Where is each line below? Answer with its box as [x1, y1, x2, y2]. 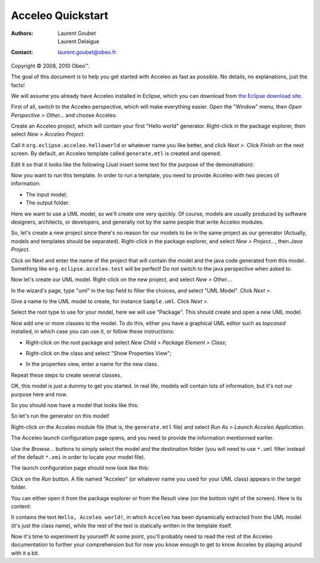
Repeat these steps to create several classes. [11, 371, 122, 378]
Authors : [11, 30, 34, 37]
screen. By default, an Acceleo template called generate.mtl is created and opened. [11, 150, 222, 157]
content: [11, 502, 32, 510]
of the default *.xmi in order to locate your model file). [11, 453, 145, 460]
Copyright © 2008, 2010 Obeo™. [11, 62, 90, 69]
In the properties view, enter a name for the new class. [25, 361, 159, 368]
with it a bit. [11, 549, 40, 556]
